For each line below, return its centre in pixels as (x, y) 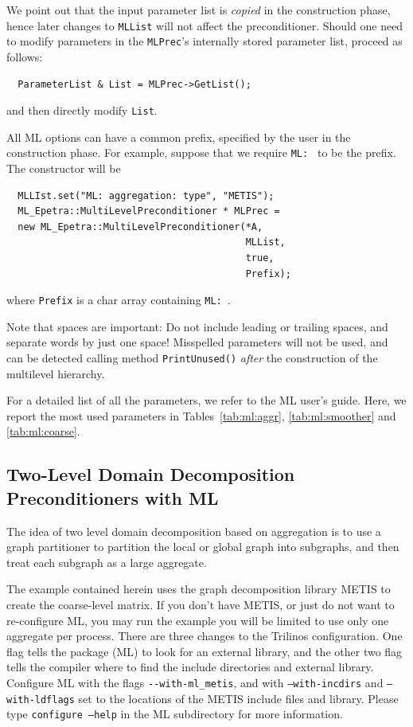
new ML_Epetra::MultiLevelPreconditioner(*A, (140, 227)
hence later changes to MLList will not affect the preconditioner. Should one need (205, 25)
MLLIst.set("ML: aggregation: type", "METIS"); (146, 195)
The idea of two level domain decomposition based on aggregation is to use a (194, 531)
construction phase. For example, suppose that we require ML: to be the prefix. (201, 152)
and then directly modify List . (82, 110)
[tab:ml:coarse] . (43, 431)
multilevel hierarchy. (56, 373)
